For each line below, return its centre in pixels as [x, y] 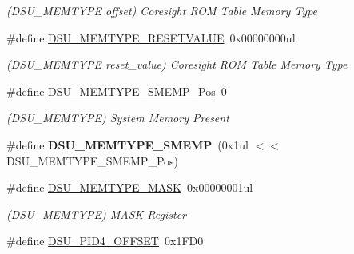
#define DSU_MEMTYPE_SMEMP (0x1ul [127, 144]
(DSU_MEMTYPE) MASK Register [97, 214]
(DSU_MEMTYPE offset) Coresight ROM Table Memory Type [162, 10]
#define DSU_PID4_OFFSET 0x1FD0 [105, 241]
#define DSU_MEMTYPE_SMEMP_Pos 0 [117, 91]
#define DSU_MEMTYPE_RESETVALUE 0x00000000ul [151, 37]
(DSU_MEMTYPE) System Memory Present [118, 118]
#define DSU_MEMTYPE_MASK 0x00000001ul [130, 187]
